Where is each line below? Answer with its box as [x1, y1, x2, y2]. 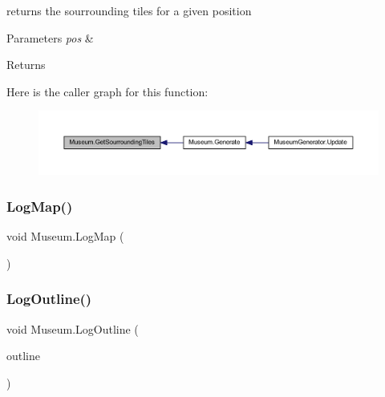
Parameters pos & [6, 29, 94, 46]
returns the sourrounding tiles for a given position [6, 2, 252, 18]
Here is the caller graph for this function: [6, 83, 209, 99]
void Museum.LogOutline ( [6, 320, 139, 337]
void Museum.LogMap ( [6, 228, 124, 245]
